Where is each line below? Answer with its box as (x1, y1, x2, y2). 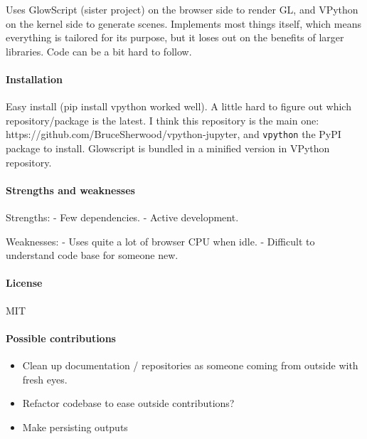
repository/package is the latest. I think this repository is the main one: (6, 112, 319, 127)
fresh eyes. (22, 371, 68, 386)
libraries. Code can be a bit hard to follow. (6, 43, 192, 58)
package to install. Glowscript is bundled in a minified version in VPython (6, 141, 330, 156)
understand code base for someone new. (6, 248, 179, 263)
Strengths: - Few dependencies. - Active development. (6, 210, 239, 224)
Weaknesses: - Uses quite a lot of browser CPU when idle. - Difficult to (6, 233, 315, 248)
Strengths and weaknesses (6, 182, 135, 197)
